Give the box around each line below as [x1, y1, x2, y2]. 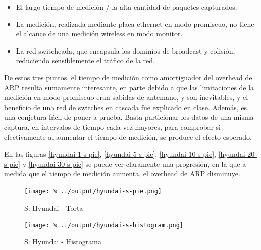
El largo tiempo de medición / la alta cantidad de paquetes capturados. [16, 2, 237, 12]
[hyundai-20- [218, 148, 257, 159]
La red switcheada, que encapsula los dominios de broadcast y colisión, [16, 45, 235, 56]
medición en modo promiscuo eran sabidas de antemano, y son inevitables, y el [4, 92, 248, 103]
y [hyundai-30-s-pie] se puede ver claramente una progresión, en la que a [22, 158, 246, 169]
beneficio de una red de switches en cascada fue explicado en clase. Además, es [4, 102, 247, 112]
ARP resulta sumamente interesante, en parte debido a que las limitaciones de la [4, 82, 254, 92]
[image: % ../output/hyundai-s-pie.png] [24, 187, 162, 195]
